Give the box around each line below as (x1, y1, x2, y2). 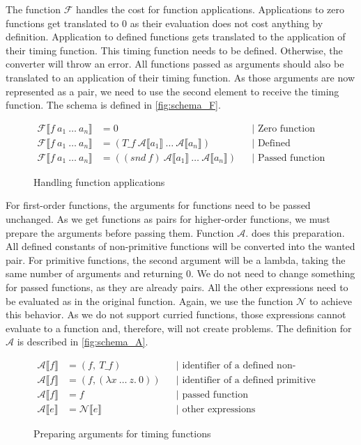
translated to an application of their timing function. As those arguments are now (6, 70, 355, 84)
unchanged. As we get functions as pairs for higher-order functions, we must (6, 212, 330, 226)
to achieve (309, 293, 352, 308)
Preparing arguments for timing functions (33, 426, 211, 441)
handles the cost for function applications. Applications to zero (75, 2, 344, 16)
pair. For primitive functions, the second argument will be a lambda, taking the (6, 252, 346, 267)
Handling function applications (33, 174, 165, 189)
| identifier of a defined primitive (176, 375, 316, 386)
